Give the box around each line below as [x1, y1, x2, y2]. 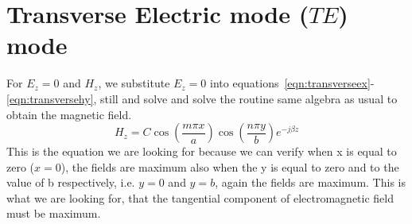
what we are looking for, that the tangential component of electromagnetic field [6, 189, 395, 206]
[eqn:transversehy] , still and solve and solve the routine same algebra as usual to [6, 90, 398, 106]
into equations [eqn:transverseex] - [210, 75, 375, 91]
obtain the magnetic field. [6, 106, 132, 122]
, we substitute [98, 75, 170, 91]
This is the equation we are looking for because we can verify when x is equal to [6, 143, 397, 160]
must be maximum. [6, 205, 101, 222]
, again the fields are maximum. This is [215, 174, 406, 191]
